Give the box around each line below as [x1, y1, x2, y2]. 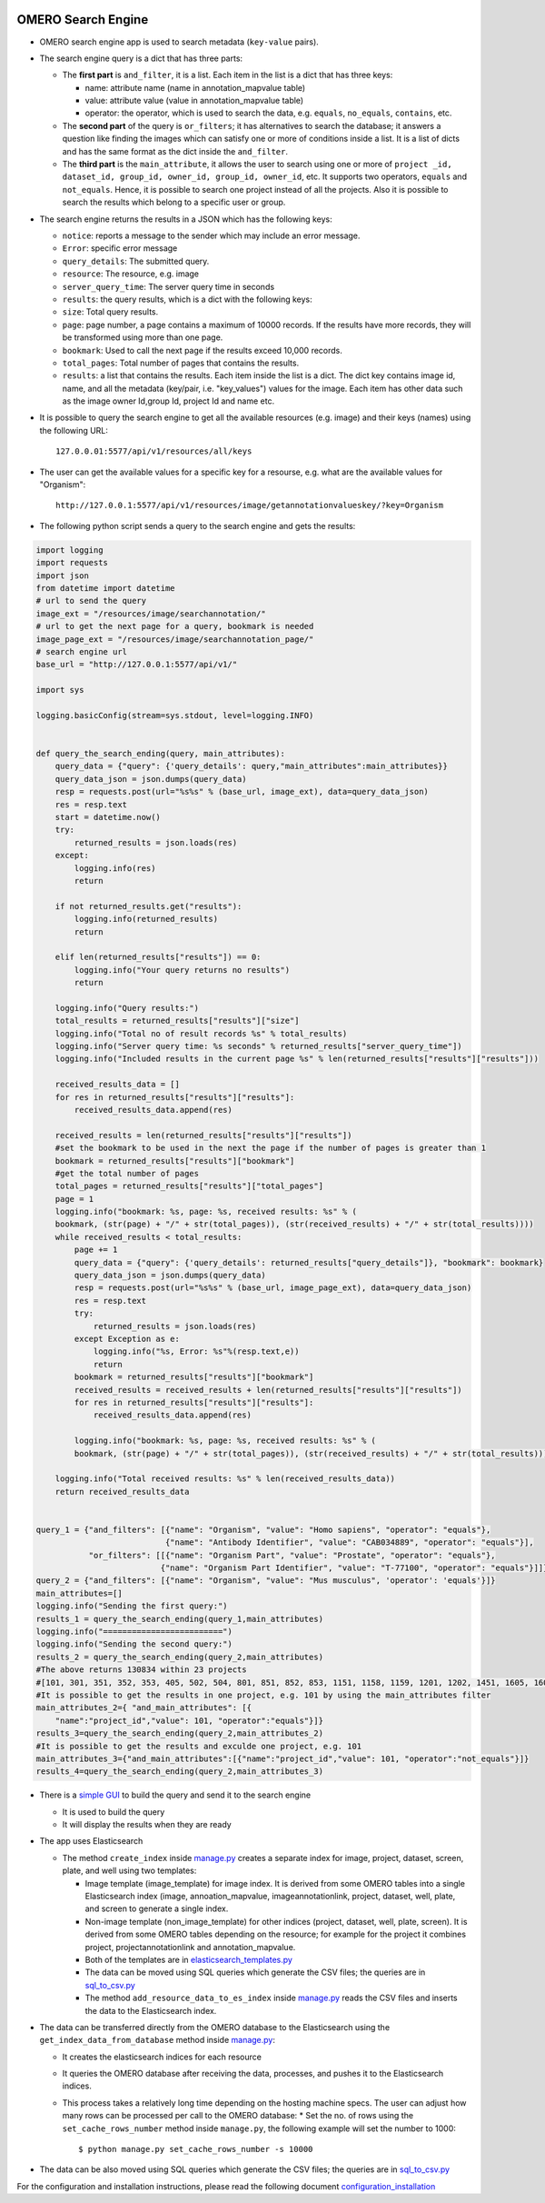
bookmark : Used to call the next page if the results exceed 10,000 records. [62, 345, 342, 355]
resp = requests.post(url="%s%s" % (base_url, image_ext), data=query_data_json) [54, 786, 429, 797]
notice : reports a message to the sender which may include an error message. [62, 230, 361, 241]
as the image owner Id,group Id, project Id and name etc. [62, 396, 275, 406]
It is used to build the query [62, 1806, 165, 1817]
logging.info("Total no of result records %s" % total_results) [54, 1028, 348, 1038]
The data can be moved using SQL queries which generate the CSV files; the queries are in [84, 1967, 426, 1978]
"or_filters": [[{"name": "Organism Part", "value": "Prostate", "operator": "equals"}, [88, 1550, 496, 1560]
